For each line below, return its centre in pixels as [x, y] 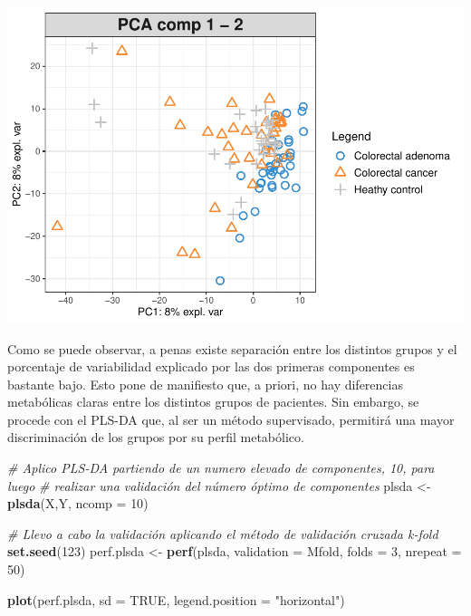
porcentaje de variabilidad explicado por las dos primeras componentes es [211, 366]
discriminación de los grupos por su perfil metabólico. [156, 437]
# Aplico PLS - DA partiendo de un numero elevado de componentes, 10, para [221, 468]
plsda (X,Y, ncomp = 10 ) [78, 503]
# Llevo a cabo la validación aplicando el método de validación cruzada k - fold [223, 533]
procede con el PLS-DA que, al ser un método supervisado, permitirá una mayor [231, 419]
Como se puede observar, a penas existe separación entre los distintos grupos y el [232, 348]
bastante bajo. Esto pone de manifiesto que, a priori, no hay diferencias [205, 384]
